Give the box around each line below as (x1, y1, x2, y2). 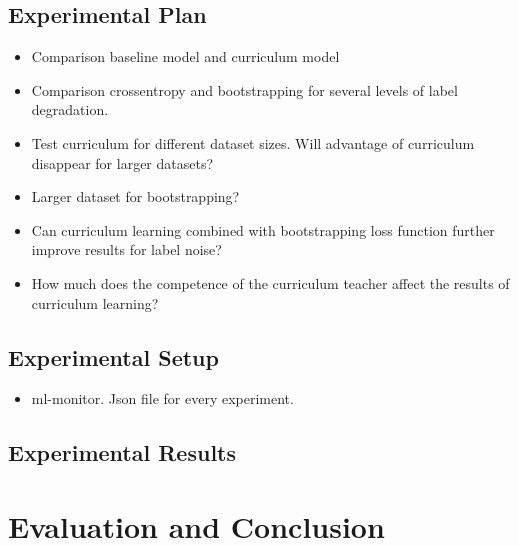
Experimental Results (8, 437, 236, 468)
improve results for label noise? (31, 239, 222, 260)
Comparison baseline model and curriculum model (31, 46, 340, 67)
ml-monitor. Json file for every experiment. (31, 388, 294, 409)
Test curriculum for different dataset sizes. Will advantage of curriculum (31, 132, 475, 153)
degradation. (31, 99, 109, 120)
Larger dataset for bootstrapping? (31, 186, 240, 207)
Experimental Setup (8, 341, 219, 372)
